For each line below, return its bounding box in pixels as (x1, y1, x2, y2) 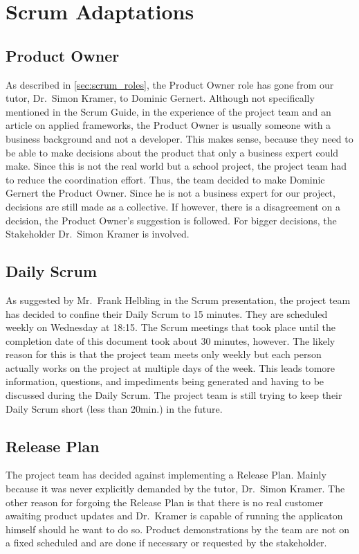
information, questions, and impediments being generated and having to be (6, 374, 324, 388)
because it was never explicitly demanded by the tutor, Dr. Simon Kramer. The (6, 481, 345, 496)
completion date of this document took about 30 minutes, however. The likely (6, 333, 335, 348)
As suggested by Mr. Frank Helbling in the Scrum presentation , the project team (6, 292, 351, 307)
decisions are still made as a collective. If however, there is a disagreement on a (6, 199, 340, 213)
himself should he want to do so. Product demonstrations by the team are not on (6, 521, 349, 536)
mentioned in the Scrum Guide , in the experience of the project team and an (6, 104, 331, 118)
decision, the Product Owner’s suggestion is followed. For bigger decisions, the (6, 213, 337, 227)
